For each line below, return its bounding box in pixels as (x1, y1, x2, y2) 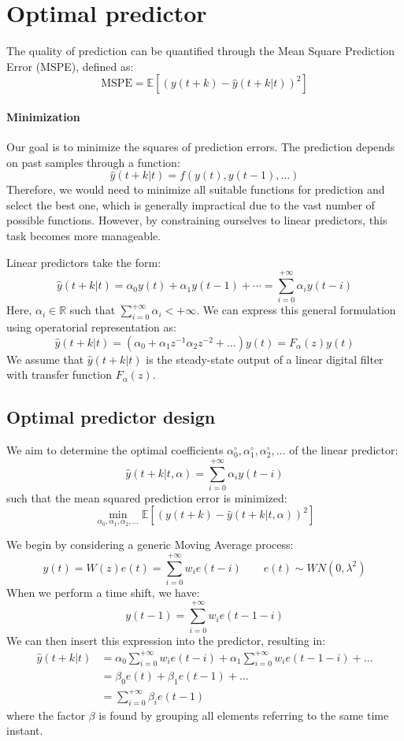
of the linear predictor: (289, 442, 398, 458)
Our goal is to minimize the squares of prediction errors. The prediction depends (6, 139, 395, 155)
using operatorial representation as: (6, 319, 176, 335)
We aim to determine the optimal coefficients (6, 442, 224, 458)
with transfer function (6, 366, 112, 383)
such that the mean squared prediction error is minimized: (6, 489, 287, 506)
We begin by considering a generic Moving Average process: (6, 536, 294, 553)
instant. (6, 722, 43, 739)
